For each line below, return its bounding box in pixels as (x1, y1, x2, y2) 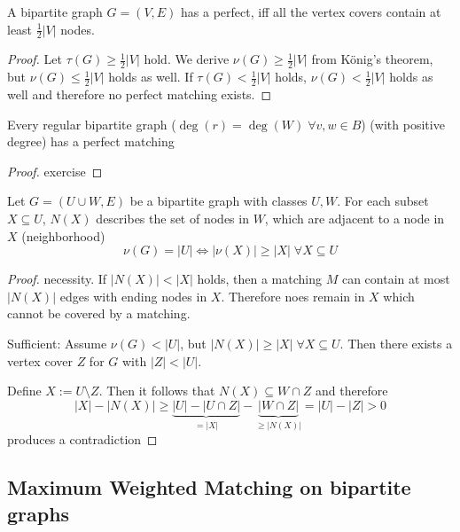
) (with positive (361, 114, 445, 133)
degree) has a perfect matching (7, 132, 175, 151)
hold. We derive (144, 50, 230, 68)
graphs (7, 499, 70, 527)
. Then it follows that (98, 381, 215, 400)
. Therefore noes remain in (221, 286, 365, 305)
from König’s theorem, (311, 50, 433, 68)
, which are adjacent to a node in (264, 209, 445, 228)
